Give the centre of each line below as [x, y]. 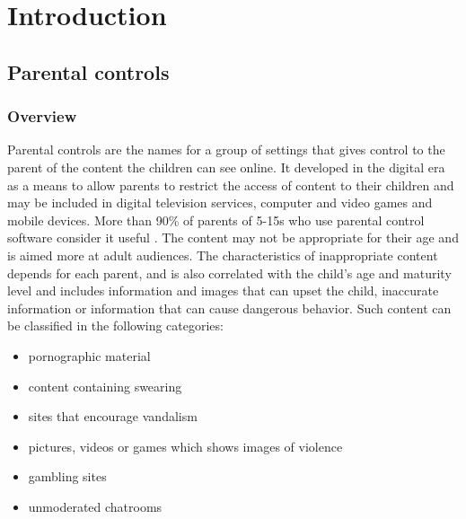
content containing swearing [105, 386]
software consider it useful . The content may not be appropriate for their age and [233, 238]
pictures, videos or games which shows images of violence [185, 446]
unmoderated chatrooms [95, 506]
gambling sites [67, 476]
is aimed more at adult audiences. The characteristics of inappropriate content [223, 255]
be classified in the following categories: [115, 325]
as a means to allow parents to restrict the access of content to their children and [231, 185]
